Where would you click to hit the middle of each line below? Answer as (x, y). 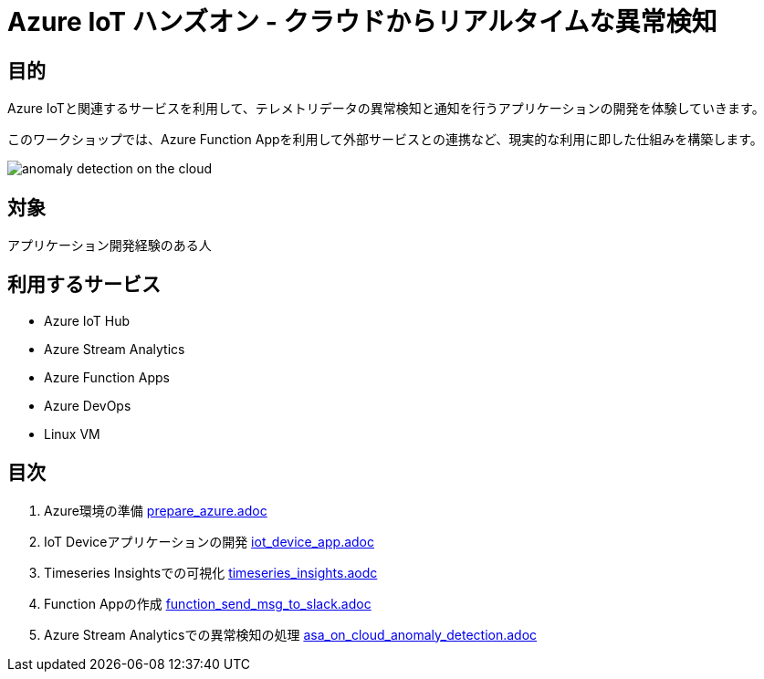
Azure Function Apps (107, 377)
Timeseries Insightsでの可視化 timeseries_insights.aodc (211, 572)
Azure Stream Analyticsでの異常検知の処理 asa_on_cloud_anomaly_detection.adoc (291, 634)
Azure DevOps (88, 405)
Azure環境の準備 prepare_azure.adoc (156, 510)
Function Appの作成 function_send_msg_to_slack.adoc (208, 603)
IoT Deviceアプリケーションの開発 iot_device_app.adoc (209, 541)
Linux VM (72, 434)
